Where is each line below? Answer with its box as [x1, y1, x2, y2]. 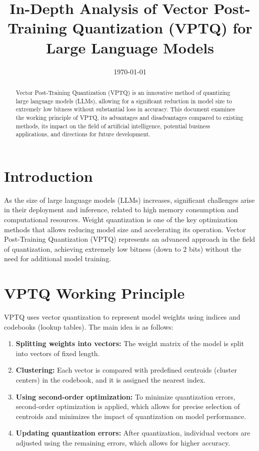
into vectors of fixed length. [15, 348, 100, 358]
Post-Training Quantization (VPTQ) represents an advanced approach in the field [4, 234, 255, 244]
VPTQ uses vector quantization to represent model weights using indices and [4, 312, 240, 322]
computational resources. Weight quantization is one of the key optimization [4, 214, 238, 224]
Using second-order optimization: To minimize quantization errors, [15, 391, 235, 402]
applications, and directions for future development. [15, 130, 150, 138]
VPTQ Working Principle [4, 283, 185, 303]
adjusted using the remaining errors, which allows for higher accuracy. [15, 437, 230, 448]
